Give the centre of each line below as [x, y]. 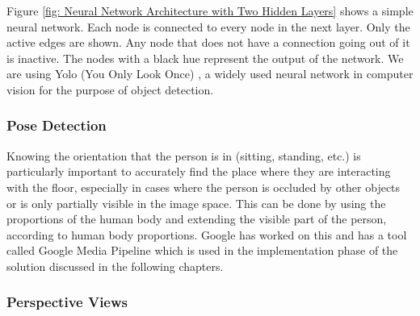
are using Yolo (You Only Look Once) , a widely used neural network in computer [210, 74]
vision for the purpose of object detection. [110, 89]
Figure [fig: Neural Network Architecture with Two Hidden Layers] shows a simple [210, 10]
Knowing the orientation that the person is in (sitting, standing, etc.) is [184, 155]
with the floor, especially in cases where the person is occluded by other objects [204, 187]
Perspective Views [67, 302]
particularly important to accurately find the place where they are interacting [199, 171]
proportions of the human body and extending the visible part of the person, [197, 219]
